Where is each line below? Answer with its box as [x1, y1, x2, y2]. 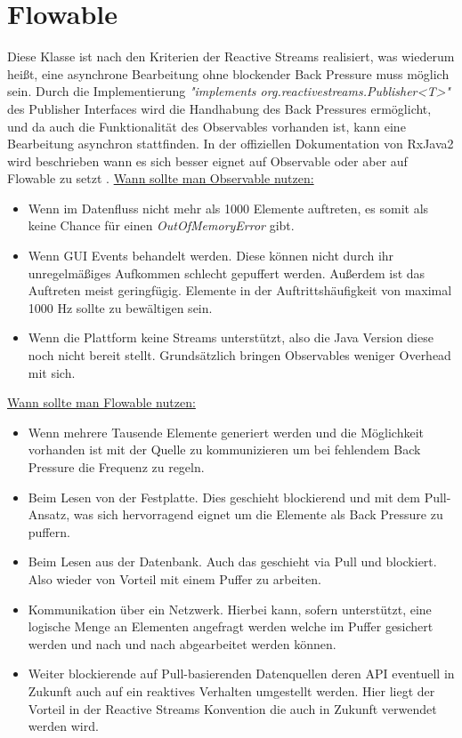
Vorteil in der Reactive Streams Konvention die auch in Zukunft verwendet [28, 699, 437, 718]
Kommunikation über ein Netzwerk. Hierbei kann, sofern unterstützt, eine [28, 599, 432, 618]
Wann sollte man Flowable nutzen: [7, 393, 196, 412]
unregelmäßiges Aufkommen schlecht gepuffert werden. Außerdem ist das [28, 263, 426, 282]
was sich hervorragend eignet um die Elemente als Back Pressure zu [73, 505, 443, 524]
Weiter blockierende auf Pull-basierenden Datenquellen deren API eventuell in [28, 664, 455, 683]
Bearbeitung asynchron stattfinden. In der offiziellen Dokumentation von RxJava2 [7, 134, 454, 153]
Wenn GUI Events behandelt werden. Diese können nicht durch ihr [28, 246, 394, 265]
